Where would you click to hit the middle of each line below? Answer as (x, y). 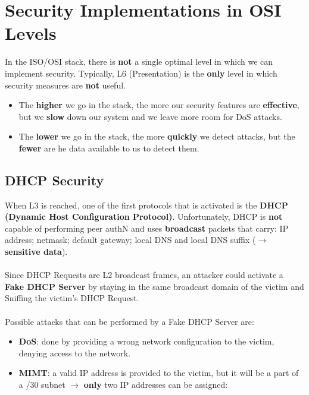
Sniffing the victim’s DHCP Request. (72, 298)
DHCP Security (54, 180)
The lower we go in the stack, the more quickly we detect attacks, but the (157, 136)
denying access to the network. (75, 353)
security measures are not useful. (65, 85)
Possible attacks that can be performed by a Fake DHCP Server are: (129, 321)
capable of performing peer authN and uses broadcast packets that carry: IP (147, 228)
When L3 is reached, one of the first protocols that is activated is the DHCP (146, 205)
